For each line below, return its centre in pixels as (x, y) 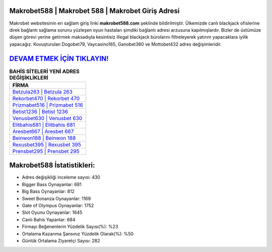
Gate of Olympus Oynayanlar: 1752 (58, 206)
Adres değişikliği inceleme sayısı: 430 (61, 177)
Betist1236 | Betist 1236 (40, 112)
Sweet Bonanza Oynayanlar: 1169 (56, 198)
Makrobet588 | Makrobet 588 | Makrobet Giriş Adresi (94, 11)
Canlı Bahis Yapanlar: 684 (49, 219)
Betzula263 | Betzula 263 (43, 92)
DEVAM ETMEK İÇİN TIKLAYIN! (59, 59)
